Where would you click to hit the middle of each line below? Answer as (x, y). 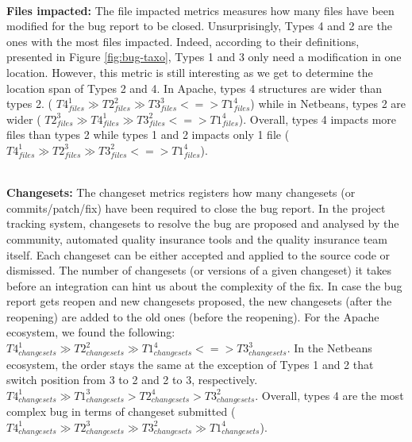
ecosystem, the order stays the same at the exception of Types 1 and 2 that (190, 364)
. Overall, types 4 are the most (329, 395)
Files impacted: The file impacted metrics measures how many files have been (200, 10)
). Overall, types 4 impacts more (318, 119)
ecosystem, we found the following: (91, 332)
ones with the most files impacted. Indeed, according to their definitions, (183, 41)
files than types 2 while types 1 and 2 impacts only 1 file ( (148, 135)
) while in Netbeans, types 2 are (328, 104)
